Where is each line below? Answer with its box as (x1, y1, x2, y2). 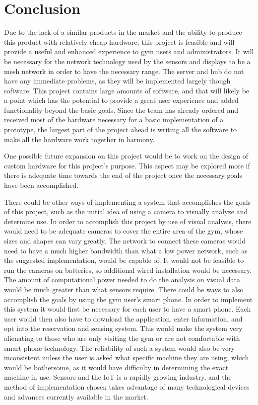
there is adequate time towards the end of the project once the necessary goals (4, 170, 242, 180)
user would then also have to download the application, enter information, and (4, 313, 243, 324)
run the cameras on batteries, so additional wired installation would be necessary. (4, 264, 252, 275)
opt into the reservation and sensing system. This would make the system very (4, 323, 243, 333)
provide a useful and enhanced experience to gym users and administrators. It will (4, 46, 254, 57)
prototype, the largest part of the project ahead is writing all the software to (4, 124, 237, 135)
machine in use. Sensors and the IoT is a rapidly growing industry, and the (4, 372, 232, 382)
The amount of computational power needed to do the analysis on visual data (4, 274, 240, 285)
